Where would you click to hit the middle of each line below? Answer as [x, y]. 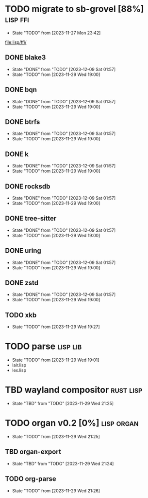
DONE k [17, 154]
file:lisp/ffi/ [16, 42]
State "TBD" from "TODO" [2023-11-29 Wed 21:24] [63, 463]
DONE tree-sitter [31, 218]
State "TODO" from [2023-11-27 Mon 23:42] [56, 33]
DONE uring [23, 251]
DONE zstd [22, 283]
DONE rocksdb [28, 186]
